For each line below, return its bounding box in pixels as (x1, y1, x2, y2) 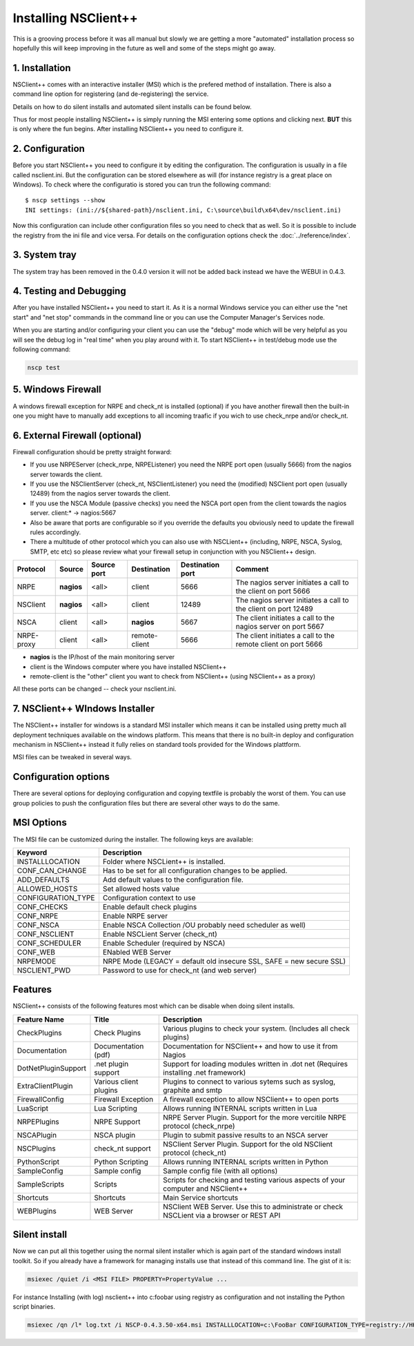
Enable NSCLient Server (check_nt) (102, 929, 217, 939)
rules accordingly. (30, 528, 81, 536)
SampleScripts (17, 1179, 65, 1189)
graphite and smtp (163, 1085, 223, 1095)
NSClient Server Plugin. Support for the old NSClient (163, 1139, 333, 1149)
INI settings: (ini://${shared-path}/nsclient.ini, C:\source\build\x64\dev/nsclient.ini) (25, 206, 342, 214)
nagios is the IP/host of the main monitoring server (30, 653, 175, 661)
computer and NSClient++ (163, 1184, 248, 1193)
